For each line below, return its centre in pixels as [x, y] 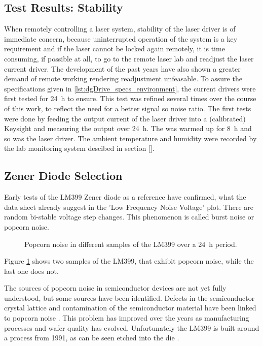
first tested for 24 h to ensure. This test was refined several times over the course [130, 98]
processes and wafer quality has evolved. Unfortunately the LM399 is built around [132, 327]
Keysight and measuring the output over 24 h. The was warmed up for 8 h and [128, 128]
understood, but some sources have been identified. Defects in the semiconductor [129, 297]
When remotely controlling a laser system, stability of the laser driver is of [120, 29]
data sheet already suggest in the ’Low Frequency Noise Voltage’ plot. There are [129, 207]
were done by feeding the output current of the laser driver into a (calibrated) [125, 118]
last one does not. [31, 271]
